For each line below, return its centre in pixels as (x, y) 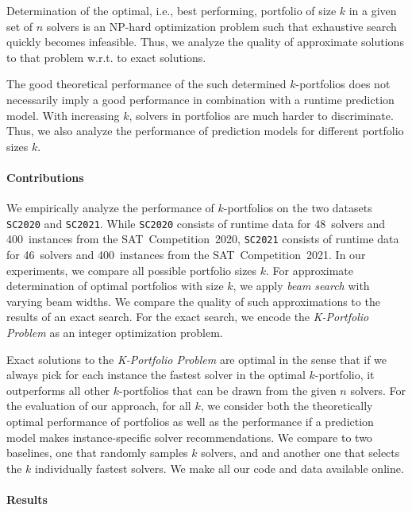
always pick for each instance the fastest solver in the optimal (156, 375)
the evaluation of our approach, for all (99, 406)
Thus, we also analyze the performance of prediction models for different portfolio (205, 131)
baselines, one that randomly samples (97, 453)
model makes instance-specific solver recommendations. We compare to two (189, 437)
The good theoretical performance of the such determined (146, 84)
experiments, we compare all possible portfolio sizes (132, 270)
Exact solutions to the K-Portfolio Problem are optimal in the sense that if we (197, 359)
